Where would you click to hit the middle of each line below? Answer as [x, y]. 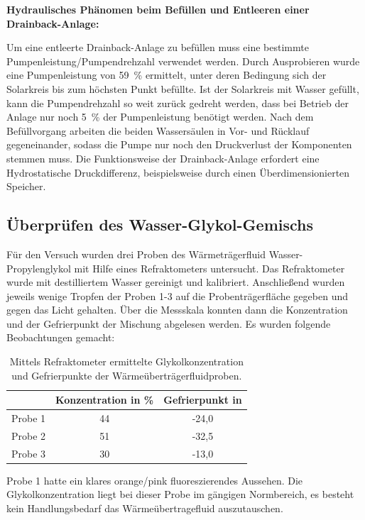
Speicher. [26, 186]
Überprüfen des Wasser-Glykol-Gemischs [160, 225]
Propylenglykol [39, 268]
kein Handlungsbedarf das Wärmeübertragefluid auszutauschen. [145, 508]
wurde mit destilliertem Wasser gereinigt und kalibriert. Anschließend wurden [176, 282]
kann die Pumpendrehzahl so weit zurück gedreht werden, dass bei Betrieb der [178, 103]
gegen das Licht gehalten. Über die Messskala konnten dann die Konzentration [177, 310]
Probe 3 [29, 453]
